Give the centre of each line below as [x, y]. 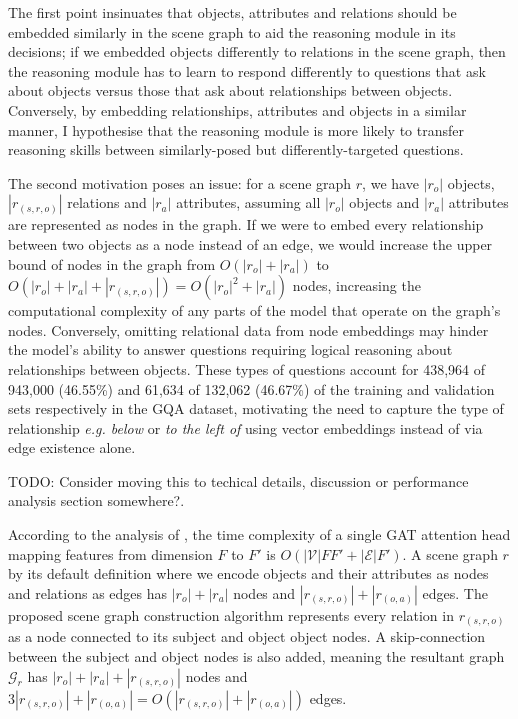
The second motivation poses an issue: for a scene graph [180, 182]
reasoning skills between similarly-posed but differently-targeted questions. [236, 149]
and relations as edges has [87, 592]
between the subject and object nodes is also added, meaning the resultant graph [256, 655]
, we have [390, 182]
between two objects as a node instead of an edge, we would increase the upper [250, 243]
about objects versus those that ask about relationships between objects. [230, 90]
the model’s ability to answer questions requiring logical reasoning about [230, 349]
